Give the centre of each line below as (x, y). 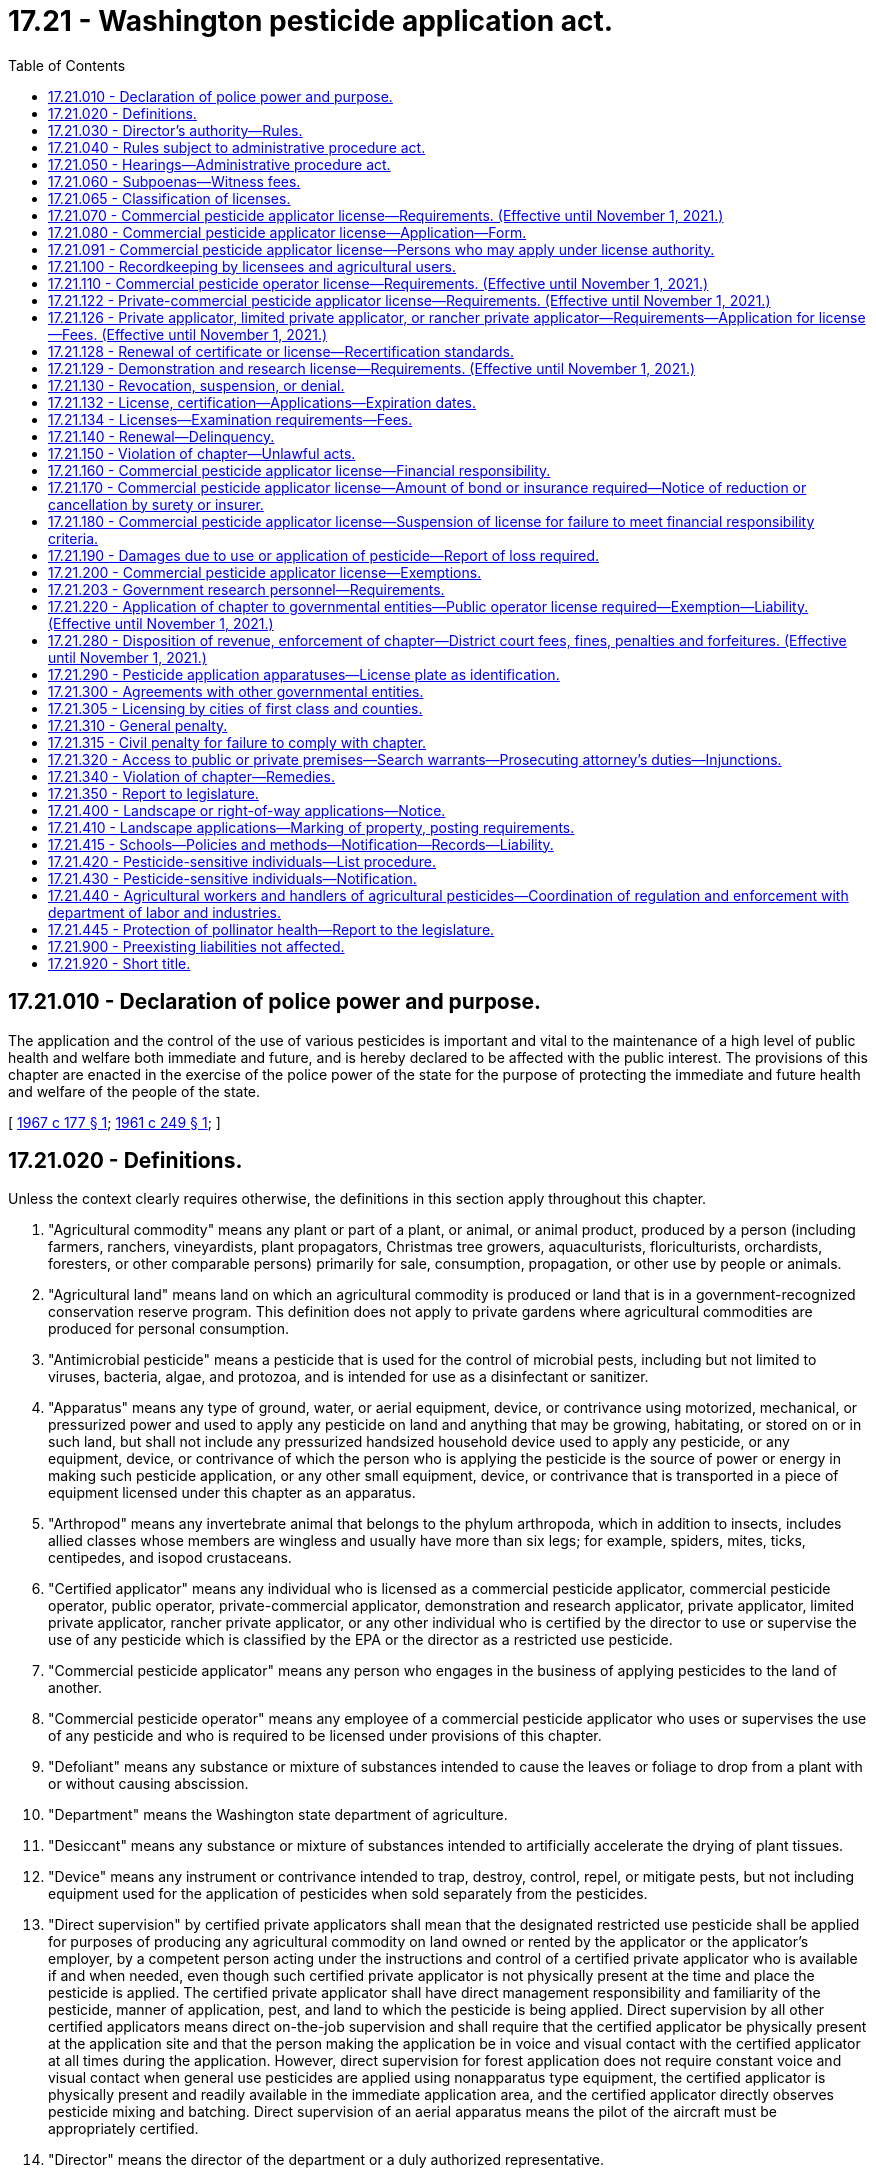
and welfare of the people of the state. (134, 1091)
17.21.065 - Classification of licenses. (169, 198)
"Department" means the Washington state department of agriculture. (278, 1815)
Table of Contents (67, 65)
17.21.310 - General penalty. (138, 725)
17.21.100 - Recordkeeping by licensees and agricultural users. (252, 266)
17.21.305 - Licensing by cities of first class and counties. (235, 708)
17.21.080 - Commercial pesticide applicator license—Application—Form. (287, 232)
